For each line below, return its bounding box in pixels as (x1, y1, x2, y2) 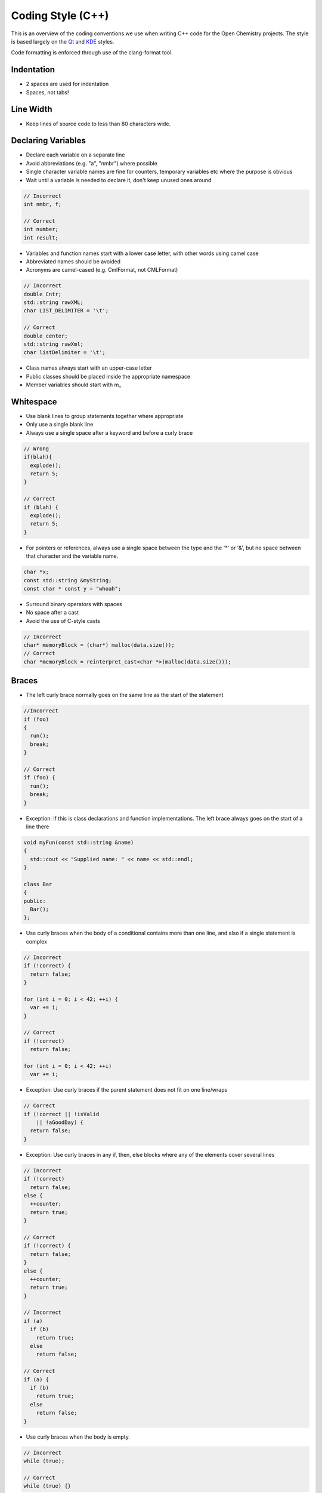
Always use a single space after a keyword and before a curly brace (26, 429, 193, 436)
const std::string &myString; (23, 577, 112, 583)
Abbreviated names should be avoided (26, 257, 121, 265)
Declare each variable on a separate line (26, 151, 125, 158)
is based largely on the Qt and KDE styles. (11, 38, 114, 45)
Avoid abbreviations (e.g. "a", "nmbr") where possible (26, 159, 157, 167)
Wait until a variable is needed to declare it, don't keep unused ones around (26, 176, 212, 183)
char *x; (23, 569, 49, 576)
